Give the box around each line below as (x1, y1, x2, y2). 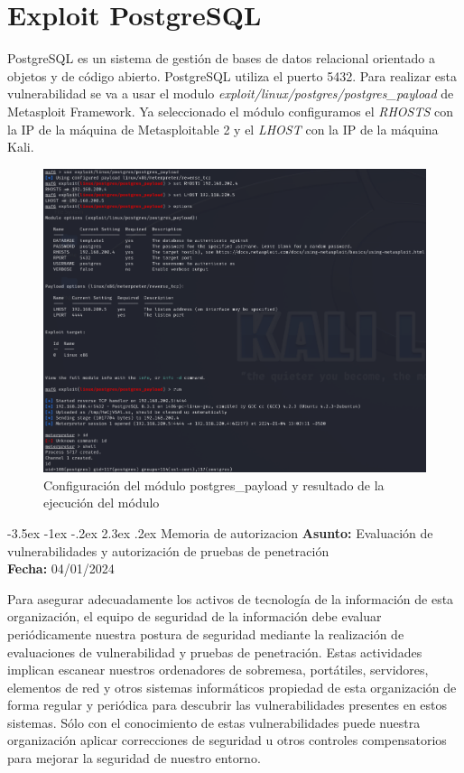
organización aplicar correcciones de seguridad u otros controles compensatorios (7, 731, 447, 750)
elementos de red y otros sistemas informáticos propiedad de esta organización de (7, 677, 457, 696)
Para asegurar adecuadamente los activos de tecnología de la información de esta (7, 589, 454, 608)
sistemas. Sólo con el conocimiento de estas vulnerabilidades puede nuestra (7, 712, 421, 731)
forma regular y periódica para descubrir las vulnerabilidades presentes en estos (7, 695, 448, 714)
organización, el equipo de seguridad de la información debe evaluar (7, 607, 382, 626)
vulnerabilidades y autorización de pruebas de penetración (7, 541, 329, 560)
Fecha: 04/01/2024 (7, 559, 115, 578)
